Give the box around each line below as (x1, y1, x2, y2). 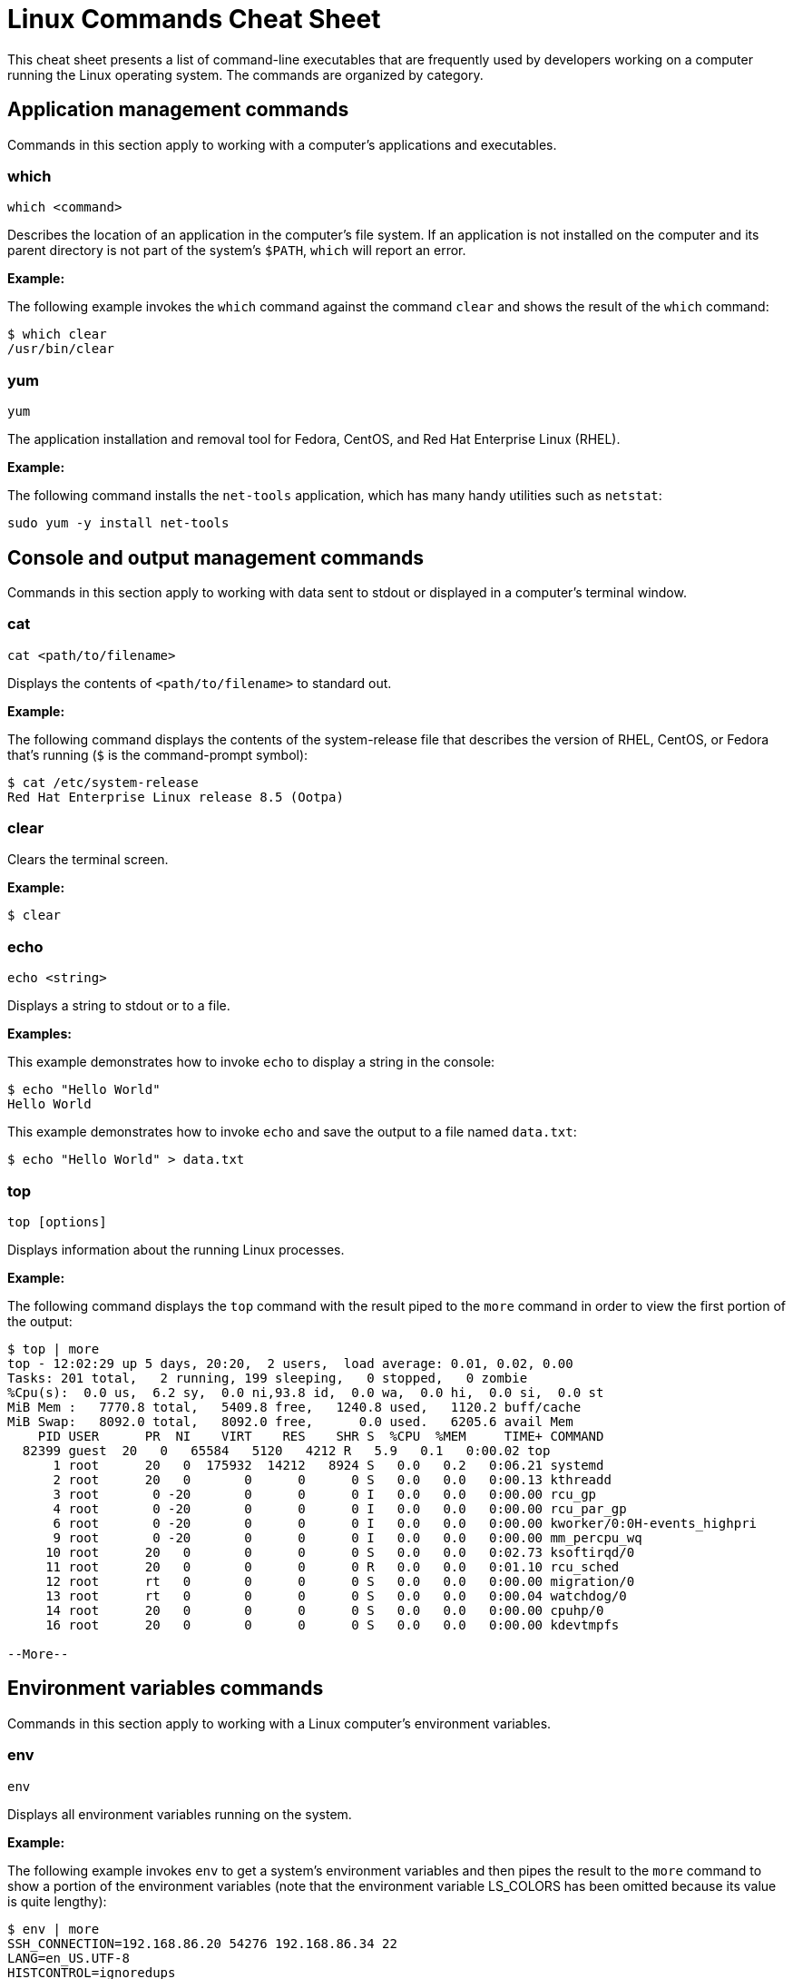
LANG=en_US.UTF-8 (7, 1950, 130, 1965)
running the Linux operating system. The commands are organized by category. (7, 66, 484, 83)
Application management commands (7, 98, 349, 122)
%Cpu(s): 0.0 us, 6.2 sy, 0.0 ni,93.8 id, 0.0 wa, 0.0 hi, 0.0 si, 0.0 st (7, 1384, 604, 1400)
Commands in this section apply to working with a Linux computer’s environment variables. (7, 1715, 552, 1731)
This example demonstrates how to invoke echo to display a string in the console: (7, 1054, 495, 1070)
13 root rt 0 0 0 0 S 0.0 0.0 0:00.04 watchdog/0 (45, 1588, 627, 1603)
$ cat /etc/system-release (7, 774, 199, 790)
